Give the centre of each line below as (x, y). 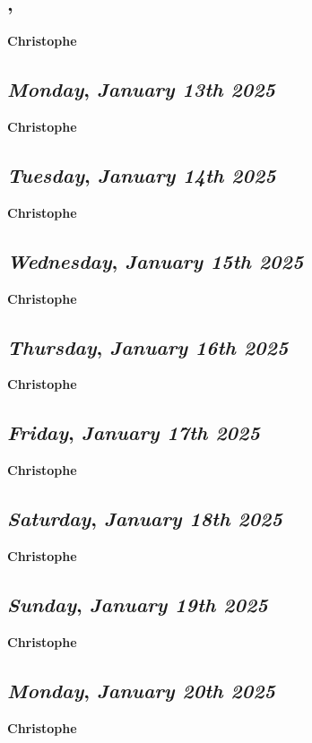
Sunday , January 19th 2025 (138, 604)
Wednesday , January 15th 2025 (156, 260)
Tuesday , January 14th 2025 (142, 174)
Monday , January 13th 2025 (142, 89)
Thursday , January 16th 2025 (148, 346)
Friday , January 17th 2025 (134, 432)
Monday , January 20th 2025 (142, 690)
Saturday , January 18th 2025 (145, 518)
